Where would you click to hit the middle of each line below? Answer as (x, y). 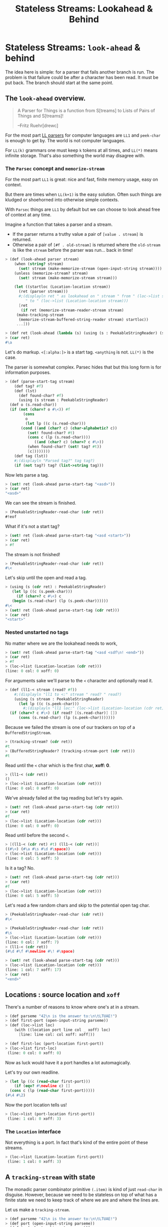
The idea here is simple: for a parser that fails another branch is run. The (80, 72)
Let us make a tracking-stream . (38, 1209)
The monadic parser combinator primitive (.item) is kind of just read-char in (84, 1189)
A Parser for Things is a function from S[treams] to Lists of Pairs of (86, 110)
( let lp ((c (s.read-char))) (55, 424)
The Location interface (33, 1131)
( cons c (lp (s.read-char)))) (59, 438)
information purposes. (28, 372)
